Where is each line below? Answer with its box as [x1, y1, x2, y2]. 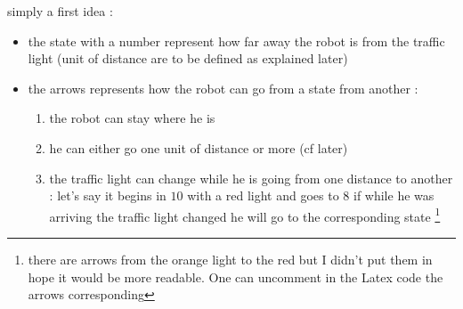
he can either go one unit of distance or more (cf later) [49, 138, 348, 157]
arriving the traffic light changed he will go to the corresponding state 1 [49, 204, 441, 225]
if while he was [353, 186, 435, 205]
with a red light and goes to [187, 186, 339, 205]
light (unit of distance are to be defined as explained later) [28, 49, 348, 68]
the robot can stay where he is [49, 109, 215, 127]
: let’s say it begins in [49, 186, 167, 205]
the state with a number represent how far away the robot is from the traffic [28, 31, 445, 50]
